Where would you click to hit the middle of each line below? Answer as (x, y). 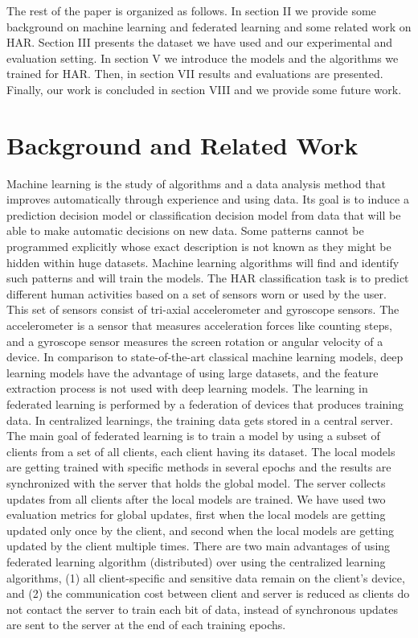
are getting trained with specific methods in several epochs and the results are (199, 467)
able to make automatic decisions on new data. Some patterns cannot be (185, 231)
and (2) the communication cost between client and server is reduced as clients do (208, 593)
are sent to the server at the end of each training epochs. (146, 625)
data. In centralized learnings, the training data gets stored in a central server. (200, 420)
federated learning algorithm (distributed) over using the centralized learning (196, 561)
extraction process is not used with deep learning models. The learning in (187, 388)
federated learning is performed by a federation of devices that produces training (205, 404)
